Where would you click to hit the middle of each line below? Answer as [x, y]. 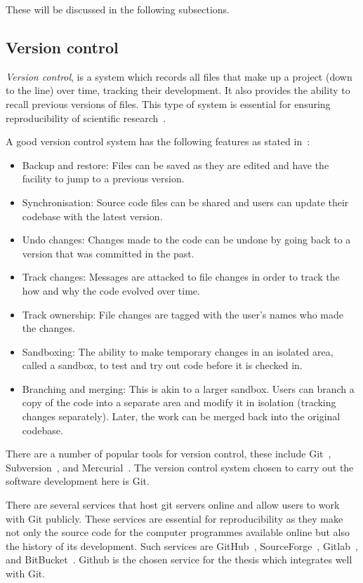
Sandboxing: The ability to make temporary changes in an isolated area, [178, 351]
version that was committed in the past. [108, 253]
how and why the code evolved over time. [111, 290]
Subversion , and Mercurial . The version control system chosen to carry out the [180, 467]
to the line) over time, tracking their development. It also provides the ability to [178, 90]
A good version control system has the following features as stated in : [158, 141]
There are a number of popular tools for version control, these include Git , [169, 454]
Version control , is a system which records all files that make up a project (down [179, 76]
